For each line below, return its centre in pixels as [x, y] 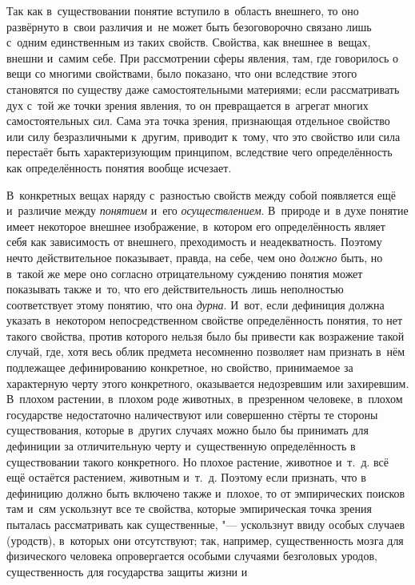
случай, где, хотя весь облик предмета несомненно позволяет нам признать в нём [206, 351]
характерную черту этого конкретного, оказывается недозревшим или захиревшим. [208, 383]
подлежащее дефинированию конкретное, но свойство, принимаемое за [180, 367]
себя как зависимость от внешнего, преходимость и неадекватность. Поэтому [194, 242]
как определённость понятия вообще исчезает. [119, 167]
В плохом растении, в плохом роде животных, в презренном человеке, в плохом [205, 399]
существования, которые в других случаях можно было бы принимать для [188, 430]
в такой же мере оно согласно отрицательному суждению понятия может [185, 273]
